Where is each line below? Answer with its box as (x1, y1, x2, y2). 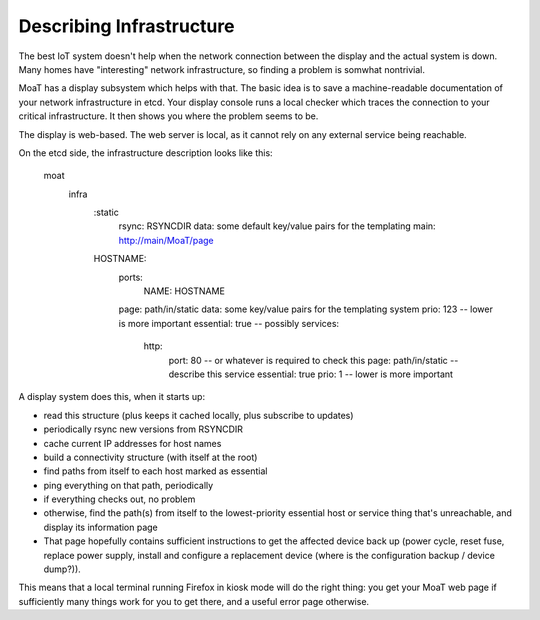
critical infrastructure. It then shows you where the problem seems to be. (18, 110, 319, 122)
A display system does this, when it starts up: (18, 391, 205, 403)
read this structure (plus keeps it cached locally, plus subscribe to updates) (43, 409, 354, 421)
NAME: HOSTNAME (143, 285, 225, 297)
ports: (118, 271, 144, 283)
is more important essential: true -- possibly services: (118, 317, 340, 329)
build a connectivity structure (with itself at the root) (43, 451, 258, 463)
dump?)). (43, 563, 82, 575)
